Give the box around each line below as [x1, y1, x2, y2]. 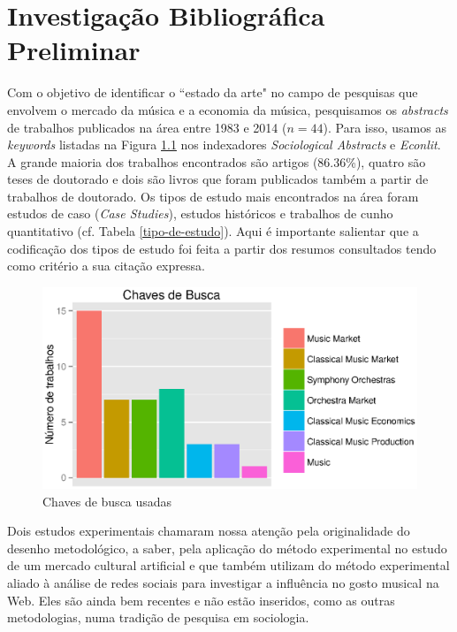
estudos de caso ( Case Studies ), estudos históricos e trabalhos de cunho [7, 204, 393, 223]
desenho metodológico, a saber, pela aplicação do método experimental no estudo [7, 538, 447, 557]
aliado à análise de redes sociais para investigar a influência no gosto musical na [7, 573, 439, 591]
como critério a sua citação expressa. [7, 256, 205, 275]
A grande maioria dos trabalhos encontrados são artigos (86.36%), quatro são [7, 152, 426, 171]
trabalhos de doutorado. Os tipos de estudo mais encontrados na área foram [7, 187, 419, 205]
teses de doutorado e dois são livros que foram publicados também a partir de [7, 170, 429, 188]
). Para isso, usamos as [323, 118, 446, 136]
